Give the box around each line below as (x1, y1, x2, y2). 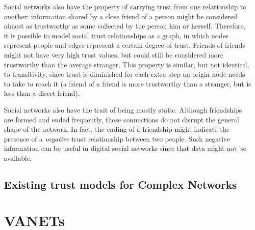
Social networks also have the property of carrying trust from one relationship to (4, 1, 247, 11)
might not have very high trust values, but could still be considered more (4, 49, 224, 59)
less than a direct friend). (4, 88, 80, 98)
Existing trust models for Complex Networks (4, 176, 237, 192)
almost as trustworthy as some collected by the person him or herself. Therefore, (4, 21, 246, 31)
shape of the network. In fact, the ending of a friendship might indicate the (4, 124, 229, 134)
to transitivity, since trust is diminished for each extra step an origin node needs (4, 69, 245, 79)
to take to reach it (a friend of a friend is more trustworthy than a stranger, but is (4, 78, 251, 88)
